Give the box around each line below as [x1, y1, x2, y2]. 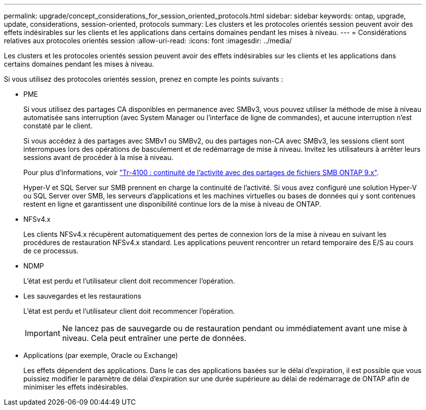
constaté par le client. [23, 122, 93, 130]
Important [25, 328, 60, 338]
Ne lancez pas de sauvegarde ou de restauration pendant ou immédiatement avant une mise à [62, 323, 408, 333]
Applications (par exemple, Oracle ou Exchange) [23, 351, 178, 359]
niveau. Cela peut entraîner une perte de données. [62, 333, 247, 343]
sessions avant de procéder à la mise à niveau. [23, 153, 174, 161]
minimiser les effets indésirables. [23, 383, 128, 391]
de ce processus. [23, 247, 79, 255]
